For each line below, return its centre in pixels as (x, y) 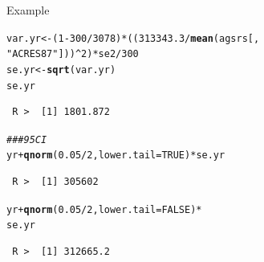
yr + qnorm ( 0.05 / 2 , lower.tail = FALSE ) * (104, 209)
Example (28, 10)
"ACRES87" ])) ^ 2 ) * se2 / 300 (73, 54)
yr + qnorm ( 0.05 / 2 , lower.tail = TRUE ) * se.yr (116, 156)
